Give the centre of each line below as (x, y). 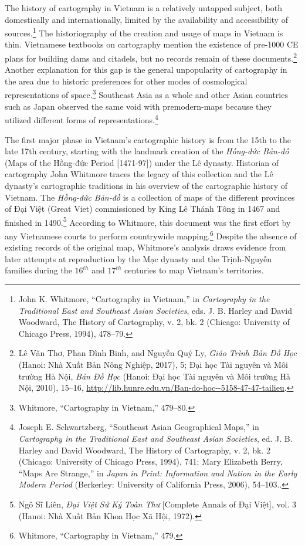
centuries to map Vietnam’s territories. (194, 270)
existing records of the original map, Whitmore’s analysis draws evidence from (145, 247)
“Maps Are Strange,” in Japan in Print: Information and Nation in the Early (158, 473)
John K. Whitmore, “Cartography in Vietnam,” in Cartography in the (144, 299)
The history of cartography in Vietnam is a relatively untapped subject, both (143, 8)
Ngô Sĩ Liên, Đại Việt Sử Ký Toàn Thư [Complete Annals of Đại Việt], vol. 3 (157, 504)
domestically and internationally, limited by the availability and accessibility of (146, 19)
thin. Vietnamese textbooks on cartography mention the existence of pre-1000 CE (152, 44)
